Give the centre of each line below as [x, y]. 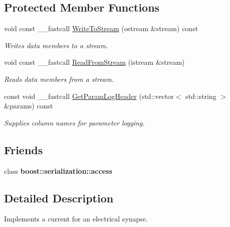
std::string [201, 96]
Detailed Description [59, 198]
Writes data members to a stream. [56, 45]
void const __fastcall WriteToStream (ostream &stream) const [101, 28]
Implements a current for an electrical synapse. [76, 219]
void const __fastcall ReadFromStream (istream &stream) [94, 62]
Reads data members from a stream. [59, 79]
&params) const [29, 106]
